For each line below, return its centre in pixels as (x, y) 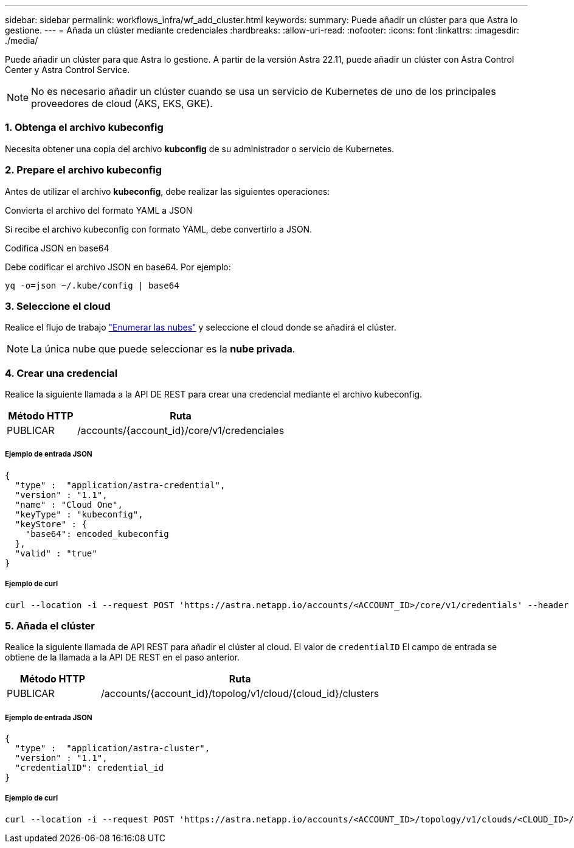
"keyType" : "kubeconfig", (79, 514)
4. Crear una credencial (61, 373)
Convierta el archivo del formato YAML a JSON (99, 210)
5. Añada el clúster (50, 625)
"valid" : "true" (56, 553)
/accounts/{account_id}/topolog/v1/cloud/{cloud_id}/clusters (240, 694)
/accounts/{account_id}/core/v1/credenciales (181, 430)
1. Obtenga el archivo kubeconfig (84, 128)
